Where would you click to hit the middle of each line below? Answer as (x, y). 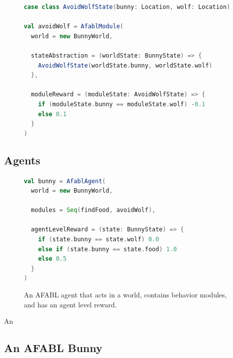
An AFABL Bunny (53, 348)
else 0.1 (52, 114)
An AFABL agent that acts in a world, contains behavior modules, (125, 295)
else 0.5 (52, 259)
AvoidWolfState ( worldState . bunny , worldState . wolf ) (125, 65)
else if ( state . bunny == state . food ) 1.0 (107, 249)
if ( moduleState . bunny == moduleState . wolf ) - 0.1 (122, 104)
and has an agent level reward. (70, 304)
